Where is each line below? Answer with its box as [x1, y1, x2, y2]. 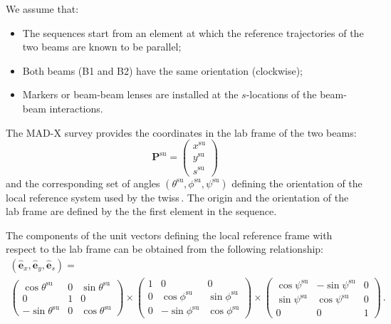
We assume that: [6, 1, 79, 16]
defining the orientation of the [231, 175, 363, 190]
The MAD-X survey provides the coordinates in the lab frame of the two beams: [6, 125, 357, 140]
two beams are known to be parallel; [22, 39, 182, 54]
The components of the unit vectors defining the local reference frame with [6, 227, 333, 242]
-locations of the [246, 87, 317, 102]
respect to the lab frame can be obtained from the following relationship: [6, 241, 323, 256]
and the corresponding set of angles [6, 175, 160, 190]
